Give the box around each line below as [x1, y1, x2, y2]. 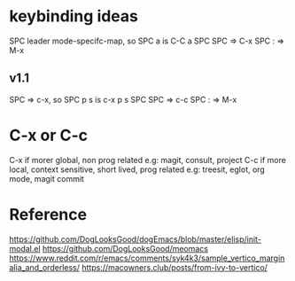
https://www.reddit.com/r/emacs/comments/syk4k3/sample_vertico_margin [9, 253, 285, 263]
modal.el [9, 243, 42, 254]
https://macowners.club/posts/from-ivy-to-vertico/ [81, 261, 268, 272]
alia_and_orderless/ [9, 261, 81, 272]
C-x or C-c [9, 125, 89, 145]
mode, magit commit [9, 173, 84, 183]
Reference [9, 204, 87, 224]
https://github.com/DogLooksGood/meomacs [43, 243, 209, 254]
